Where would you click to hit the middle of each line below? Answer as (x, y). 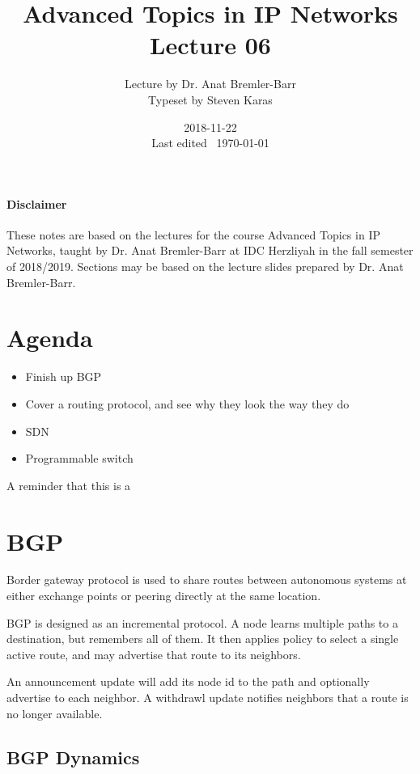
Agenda (50, 338)
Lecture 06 (210, 45)
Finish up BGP (64, 376)
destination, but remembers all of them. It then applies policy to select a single (203, 639)
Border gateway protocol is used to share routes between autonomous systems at (207, 579)
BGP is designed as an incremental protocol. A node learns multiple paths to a (202, 622)
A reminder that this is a (69, 485)
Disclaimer (37, 203)
